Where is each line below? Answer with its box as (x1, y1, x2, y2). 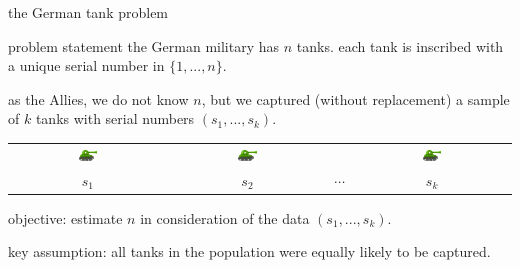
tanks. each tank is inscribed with (296, 35, 504, 56)
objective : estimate (8, 207, 123, 228)
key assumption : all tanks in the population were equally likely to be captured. (8, 241, 491, 262)
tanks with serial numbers (35, 108, 195, 129)
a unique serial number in (8, 55, 165, 76)
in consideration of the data (140, 207, 310, 228)
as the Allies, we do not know (8, 88, 189, 109)
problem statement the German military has (8, 35, 280, 56)
